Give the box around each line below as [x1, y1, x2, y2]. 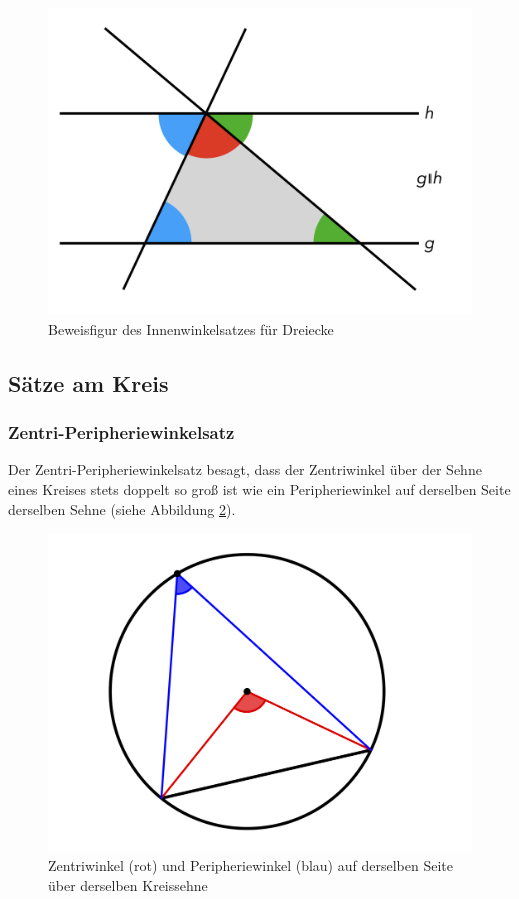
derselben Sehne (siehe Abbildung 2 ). [8, 498, 236, 519]
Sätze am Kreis [8, 367, 169, 398]
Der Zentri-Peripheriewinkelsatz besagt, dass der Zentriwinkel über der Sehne [8, 459, 482, 480]
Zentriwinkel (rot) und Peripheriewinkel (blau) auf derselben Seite [48, 855, 453, 876]
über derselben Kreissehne [48, 874, 208, 895]
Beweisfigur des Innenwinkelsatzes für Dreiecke [48, 318, 334, 339]
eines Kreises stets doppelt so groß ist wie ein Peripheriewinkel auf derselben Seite [8, 479, 511, 500]
